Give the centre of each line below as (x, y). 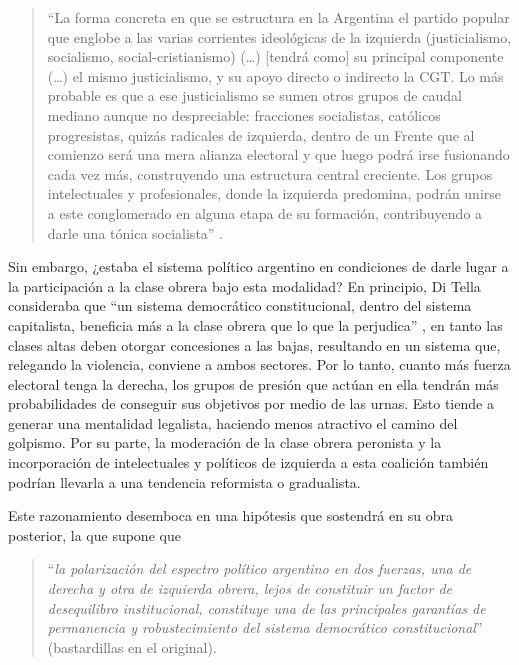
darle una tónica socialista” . (135, 232)
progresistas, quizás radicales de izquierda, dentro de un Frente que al (261, 134)
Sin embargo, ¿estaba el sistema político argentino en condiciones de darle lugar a (258, 266)
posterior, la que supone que (94, 534)
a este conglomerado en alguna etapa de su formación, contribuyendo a (265, 212)
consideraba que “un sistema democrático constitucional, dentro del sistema (240, 305)
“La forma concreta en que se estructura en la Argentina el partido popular (278, 17)
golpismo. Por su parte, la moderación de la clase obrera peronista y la (225, 442)
